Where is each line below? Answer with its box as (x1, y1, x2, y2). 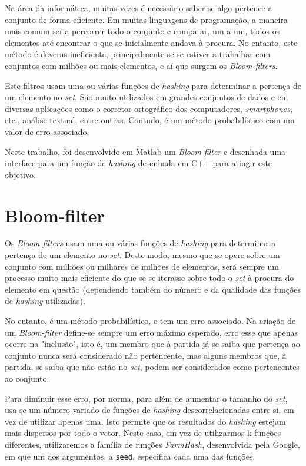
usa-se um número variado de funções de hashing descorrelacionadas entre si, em (5, 404, 294, 416)
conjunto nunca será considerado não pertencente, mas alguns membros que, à (5, 349, 287, 361)
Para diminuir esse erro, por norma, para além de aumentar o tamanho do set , (5, 392, 288, 404)
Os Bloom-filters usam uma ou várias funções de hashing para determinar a (5, 237, 276, 249)
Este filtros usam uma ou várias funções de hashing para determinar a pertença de (5, 79, 301, 91)
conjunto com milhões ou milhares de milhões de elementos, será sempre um (5, 260, 280, 272)
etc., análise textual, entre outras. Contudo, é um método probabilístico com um (5, 114, 295, 126)
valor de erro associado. (5, 125, 89, 137)
